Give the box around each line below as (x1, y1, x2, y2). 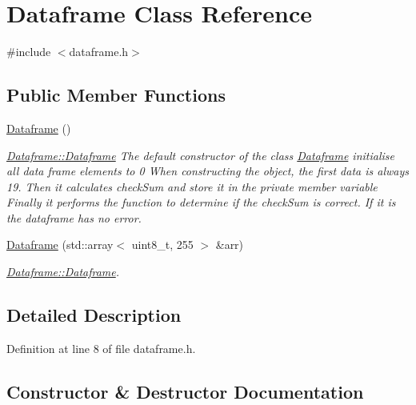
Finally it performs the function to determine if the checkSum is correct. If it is (6, 194, 396, 211)
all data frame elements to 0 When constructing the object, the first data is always (6, 162, 409, 179)
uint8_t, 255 (131, 236, 194, 253)
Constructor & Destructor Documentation (6, 379, 364, 403)
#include (6, 43, 51, 60)
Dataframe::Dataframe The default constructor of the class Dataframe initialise (6, 146, 394, 163)
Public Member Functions (6, 82, 226, 107)
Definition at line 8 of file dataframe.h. (6, 339, 196, 356)
